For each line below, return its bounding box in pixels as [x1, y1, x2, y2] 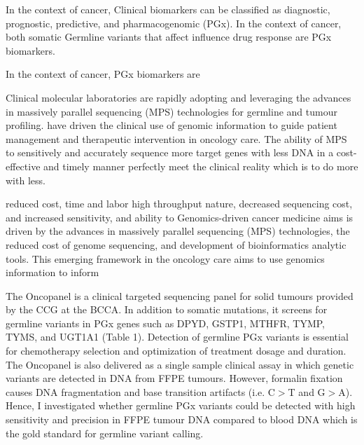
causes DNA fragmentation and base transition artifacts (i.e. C [6, 384, 275, 399]
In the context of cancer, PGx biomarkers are [6, 67, 200, 81]
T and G [288, 384, 325, 399]
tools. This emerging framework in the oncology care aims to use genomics [6, 251, 325, 266]
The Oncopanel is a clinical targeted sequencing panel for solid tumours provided [6, 288, 353, 303]
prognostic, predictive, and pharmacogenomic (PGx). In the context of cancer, [6, 15, 342, 30]
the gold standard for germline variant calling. [6, 425, 204, 440]
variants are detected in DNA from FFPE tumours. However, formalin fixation [6, 371, 343, 385]
